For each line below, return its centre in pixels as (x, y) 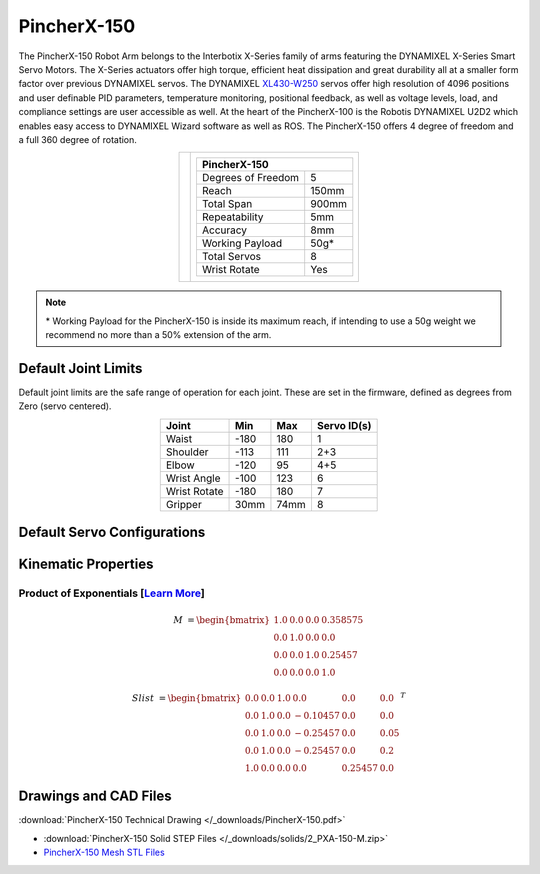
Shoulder (187, 452)
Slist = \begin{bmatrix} (186, 698)
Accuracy (224, 230)
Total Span (227, 204)
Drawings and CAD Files (95, 796)
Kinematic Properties (86, 564)
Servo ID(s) (344, 425)
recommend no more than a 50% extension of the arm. (158, 335)
